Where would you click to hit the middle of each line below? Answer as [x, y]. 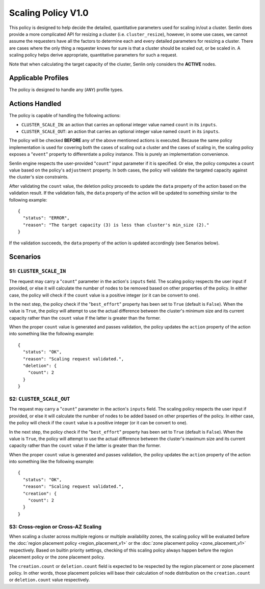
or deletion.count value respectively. [50, 580]
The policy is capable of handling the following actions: [65, 116]
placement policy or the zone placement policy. [57, 557]
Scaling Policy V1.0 [49, 13]
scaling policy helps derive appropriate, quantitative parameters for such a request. [93, 55]
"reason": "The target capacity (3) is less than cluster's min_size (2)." [116, 225]
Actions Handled [35, 104]
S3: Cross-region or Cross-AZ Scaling [55, 527]
